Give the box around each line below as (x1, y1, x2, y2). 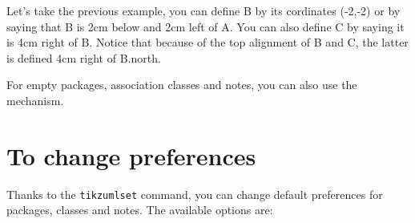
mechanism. (6, 91, 64, 108)
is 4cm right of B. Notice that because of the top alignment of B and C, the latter (6, 34, 409, 51)
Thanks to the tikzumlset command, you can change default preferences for (6, 185, 383, 202)
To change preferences (6, 139, 256, 172)
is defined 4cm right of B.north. (6, 49, 161, 66)
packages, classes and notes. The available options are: (6, 201, 273, 218)
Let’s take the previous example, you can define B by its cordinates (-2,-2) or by (6, 2, 401, 18)
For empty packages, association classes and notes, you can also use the (6, 76, 357, 93)
